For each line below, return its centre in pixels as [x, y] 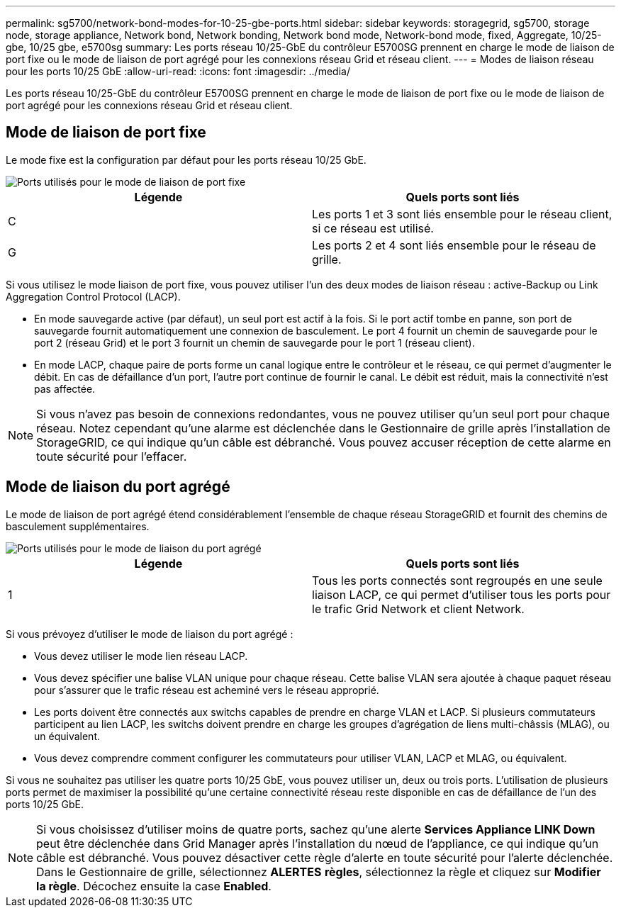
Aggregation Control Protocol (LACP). [93, 296]
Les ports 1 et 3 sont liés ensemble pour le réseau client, [462, 214]
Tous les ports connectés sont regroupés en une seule [457, 580]
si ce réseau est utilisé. [373, 228]
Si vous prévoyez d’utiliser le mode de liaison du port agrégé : [150, 634]
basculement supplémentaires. [78, 526]
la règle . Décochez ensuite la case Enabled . [154, 886]
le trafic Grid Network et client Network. [418, 609]
